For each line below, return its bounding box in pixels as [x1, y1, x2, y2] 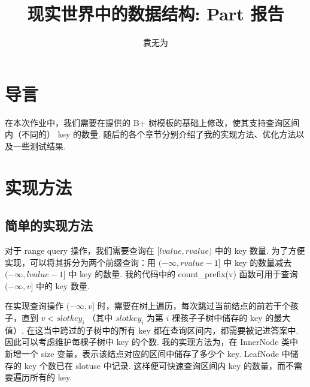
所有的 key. [29, 371, 72, 383]
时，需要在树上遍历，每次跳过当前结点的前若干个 [97, 299, 290, 312]
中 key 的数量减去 [223, 256, 292, 268]
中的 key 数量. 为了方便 [215, 244, 305, 257]
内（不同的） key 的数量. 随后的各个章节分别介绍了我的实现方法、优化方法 [5, 128, 296, 140]
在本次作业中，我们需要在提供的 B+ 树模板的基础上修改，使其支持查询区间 [5, 116, 300, 128]
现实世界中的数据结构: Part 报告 [27, 1, 284, 26]
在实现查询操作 [5, 299, 63, 312]
